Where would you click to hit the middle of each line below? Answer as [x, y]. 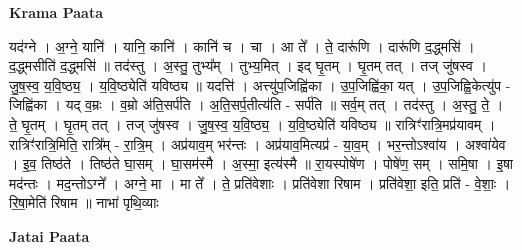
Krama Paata [56, 12]
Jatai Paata [49, 235]
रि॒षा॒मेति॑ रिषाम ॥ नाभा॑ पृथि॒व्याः [84, 202]
